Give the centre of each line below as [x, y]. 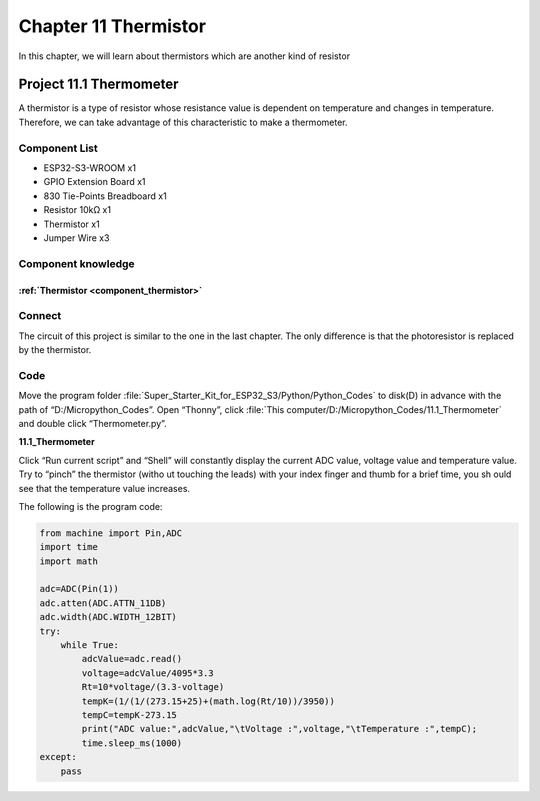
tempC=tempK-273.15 [129, 714]
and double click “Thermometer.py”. [92, 423]
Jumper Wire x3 [76, 237]
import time [69, 547]
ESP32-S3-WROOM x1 [90, 167]
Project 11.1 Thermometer [98, 84]
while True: [90, 645]
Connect [40, 316]
